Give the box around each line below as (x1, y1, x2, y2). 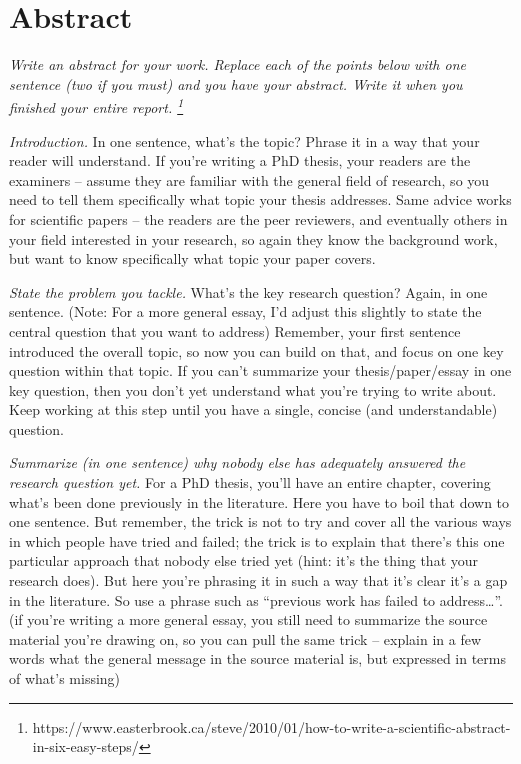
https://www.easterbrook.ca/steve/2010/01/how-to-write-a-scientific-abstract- (32, 716, 511, 737)
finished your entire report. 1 (9, 94, 184, 117)
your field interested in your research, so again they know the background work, (9, 228, 498, 249)
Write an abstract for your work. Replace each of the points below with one (9, 54, 466, 75)
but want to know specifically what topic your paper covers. (9, 248, 376, 269)
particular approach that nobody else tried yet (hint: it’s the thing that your (9, 550, 479, 571)
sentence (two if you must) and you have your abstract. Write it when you (9, 73, 463, 94)
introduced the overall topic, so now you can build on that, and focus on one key (9, 340, 504, 361)
